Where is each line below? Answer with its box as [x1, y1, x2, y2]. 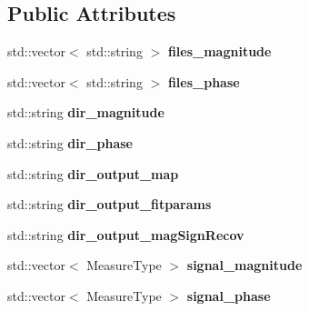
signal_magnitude [186, 256, 303, 275]
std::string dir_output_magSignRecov [7, 225, 244, 244]
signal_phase [186, 286, 271, 305]
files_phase [167, 72, 240, 91]
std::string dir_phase [7, 133, 133, 152]
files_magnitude [167, 42, 272, 61]
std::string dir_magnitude [7, 103, 164, 122]
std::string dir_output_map [7, 164, 179, 183]
